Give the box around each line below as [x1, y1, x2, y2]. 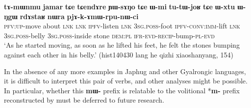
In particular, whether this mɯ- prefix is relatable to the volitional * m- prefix [4, 85, 240, 95]
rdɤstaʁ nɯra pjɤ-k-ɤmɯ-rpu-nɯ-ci [20, 11, 139, 21]
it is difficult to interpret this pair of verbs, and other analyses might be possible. [4, 76, 248, 86]
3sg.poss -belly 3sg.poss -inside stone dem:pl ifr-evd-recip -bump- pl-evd [4, 30, 215, 40]
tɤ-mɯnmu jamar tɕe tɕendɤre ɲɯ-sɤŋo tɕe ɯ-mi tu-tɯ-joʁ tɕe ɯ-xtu [4, 1, 235, 11]
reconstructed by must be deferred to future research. [4, 95, 164, 105]
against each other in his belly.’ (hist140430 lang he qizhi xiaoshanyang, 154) [4, 49, 233, 59]
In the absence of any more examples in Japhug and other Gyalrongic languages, [4, 66, 246, 76]
